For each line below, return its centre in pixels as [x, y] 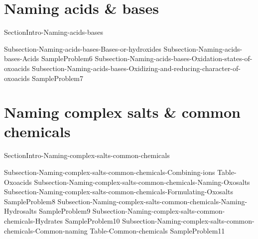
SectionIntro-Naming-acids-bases [54, 32]
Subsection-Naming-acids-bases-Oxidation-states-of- [174, 58]
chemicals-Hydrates [34, 220]
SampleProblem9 [65, 211]
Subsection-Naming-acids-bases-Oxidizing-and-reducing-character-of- [136, 68]
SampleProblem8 [30, 201]
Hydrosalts [20, 211]
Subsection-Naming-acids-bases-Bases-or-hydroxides [83, 48]
